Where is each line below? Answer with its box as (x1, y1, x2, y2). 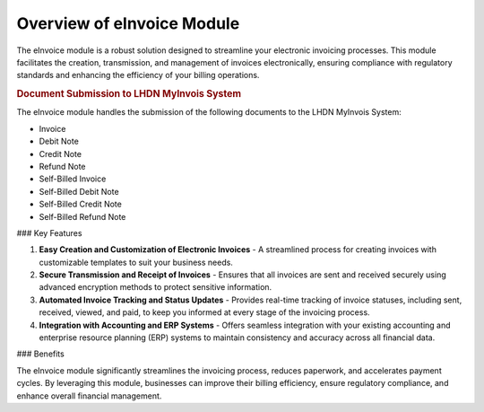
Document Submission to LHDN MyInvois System (16, 88, 242, 101)
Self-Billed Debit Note (39, 186, 120, 197)
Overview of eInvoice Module (16, 13, 240, 33)
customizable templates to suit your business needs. (39, 257, 233, 267)
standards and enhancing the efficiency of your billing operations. (16, 70, 260, 81)
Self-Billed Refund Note (39, 211, 126, 222)
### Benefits (16, 348, 65, 359)
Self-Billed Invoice (39, 173, 107, 184)
